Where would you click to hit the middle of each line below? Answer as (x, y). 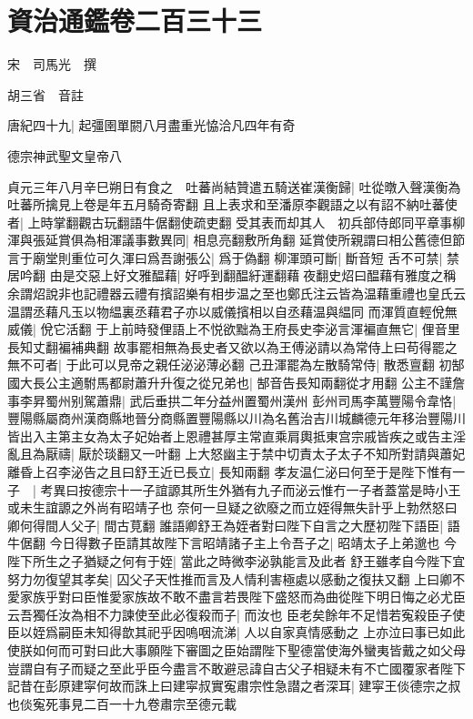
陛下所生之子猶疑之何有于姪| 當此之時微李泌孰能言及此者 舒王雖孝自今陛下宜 (236, 560)
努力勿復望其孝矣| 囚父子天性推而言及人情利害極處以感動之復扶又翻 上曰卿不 (236, 578)
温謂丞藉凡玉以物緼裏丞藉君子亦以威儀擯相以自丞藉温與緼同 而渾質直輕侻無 (232, 311)
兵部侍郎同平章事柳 (408, 222)
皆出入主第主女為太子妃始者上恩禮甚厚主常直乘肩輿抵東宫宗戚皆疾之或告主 (230, 435)
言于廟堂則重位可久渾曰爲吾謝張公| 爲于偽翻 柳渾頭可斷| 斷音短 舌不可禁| (225, 257)
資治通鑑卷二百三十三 (135, 20)
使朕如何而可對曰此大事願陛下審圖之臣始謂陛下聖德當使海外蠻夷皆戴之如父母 (236, 649)
